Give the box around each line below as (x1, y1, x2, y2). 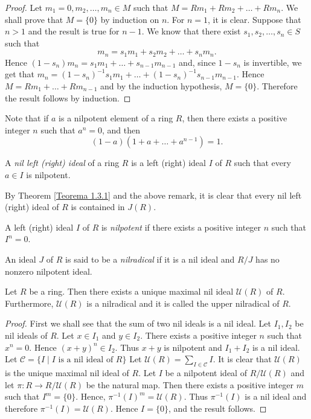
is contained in (71, 200, 125, 213)
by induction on (100, 13, 159, 25)
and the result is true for (28, 25, 120, 37)
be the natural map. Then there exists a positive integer (86, 378, 293, 391)
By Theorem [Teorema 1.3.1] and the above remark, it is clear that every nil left (5, 188, 302, 201)
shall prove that (5, 13, 63, 25)
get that (5, 68, 34, 80)
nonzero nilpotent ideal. (5, 264, 92, 277)
